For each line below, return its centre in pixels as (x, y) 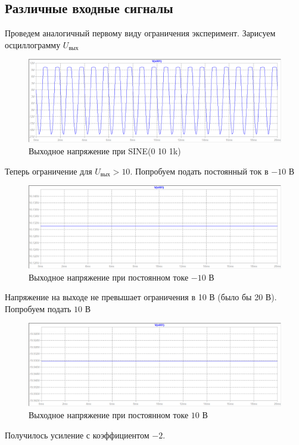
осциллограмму (33, 44)
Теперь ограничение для (49, 171)
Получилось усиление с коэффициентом (77, 435)
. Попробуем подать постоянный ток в (199, 171)
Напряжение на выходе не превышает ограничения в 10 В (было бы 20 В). (141, 297)
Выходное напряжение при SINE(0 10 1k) (105, 150)
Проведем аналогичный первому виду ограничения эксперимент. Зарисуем (140, 33)
